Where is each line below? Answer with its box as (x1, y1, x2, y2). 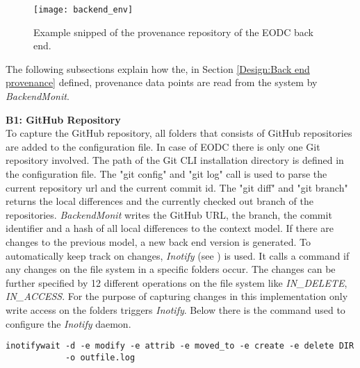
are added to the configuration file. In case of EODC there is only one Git (6, 139, 320, 153)
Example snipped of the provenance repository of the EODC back (33, 24, 313, 39)
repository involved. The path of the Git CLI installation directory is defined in (6, 153, 344, 167)
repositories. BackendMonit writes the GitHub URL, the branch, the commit (6, 207, 332, 221)
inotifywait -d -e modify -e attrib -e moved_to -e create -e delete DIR (6, 341, 354, 351)
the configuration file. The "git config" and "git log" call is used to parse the (6, 167, 327, 181)
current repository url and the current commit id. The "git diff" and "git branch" (6, 180, 348, 194)
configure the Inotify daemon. (6, 316, 131, 331)
